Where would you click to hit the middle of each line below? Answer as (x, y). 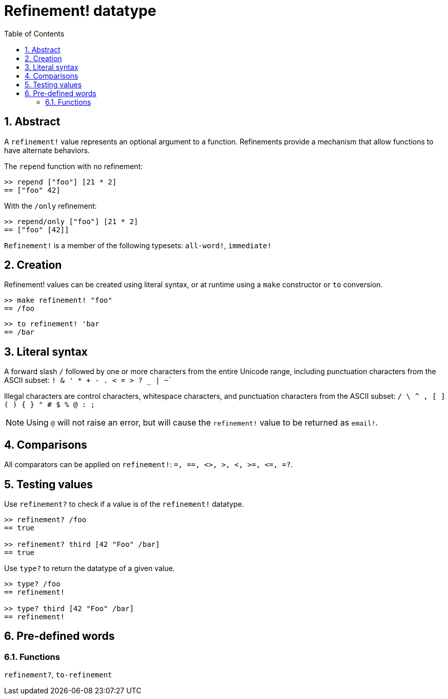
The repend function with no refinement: (74, 166)
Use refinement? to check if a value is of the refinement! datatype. (124, 504)
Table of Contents (34, 33)
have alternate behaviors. (47, 150)
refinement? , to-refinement (58, 675)
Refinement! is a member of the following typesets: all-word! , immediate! (138, 245)
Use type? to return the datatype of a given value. (90, 568)
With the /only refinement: (51, 206)
